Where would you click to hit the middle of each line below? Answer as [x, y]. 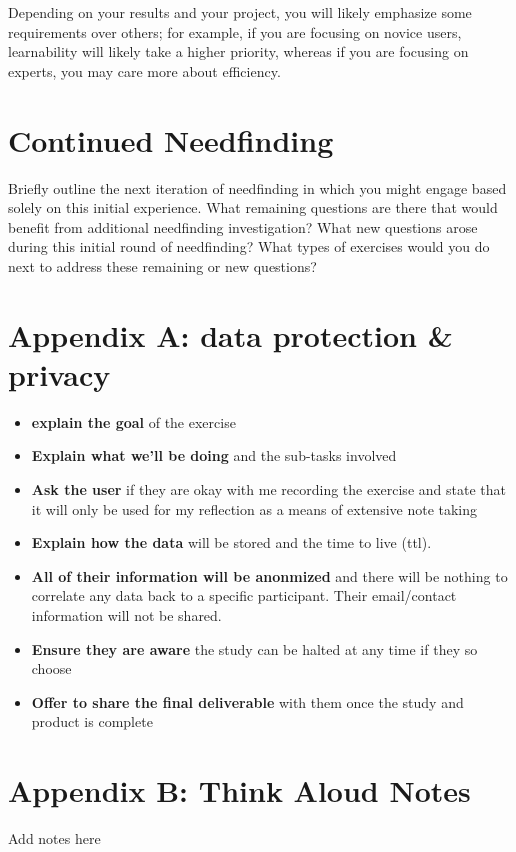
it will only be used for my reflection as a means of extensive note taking [254, 508]
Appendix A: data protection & [230, 334]
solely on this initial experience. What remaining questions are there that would [253, 207]
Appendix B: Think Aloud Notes [239, 790]
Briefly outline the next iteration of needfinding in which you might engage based [257, 187]
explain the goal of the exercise [133, 421]
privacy [59, 373]
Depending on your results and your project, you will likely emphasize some [240, 12]
